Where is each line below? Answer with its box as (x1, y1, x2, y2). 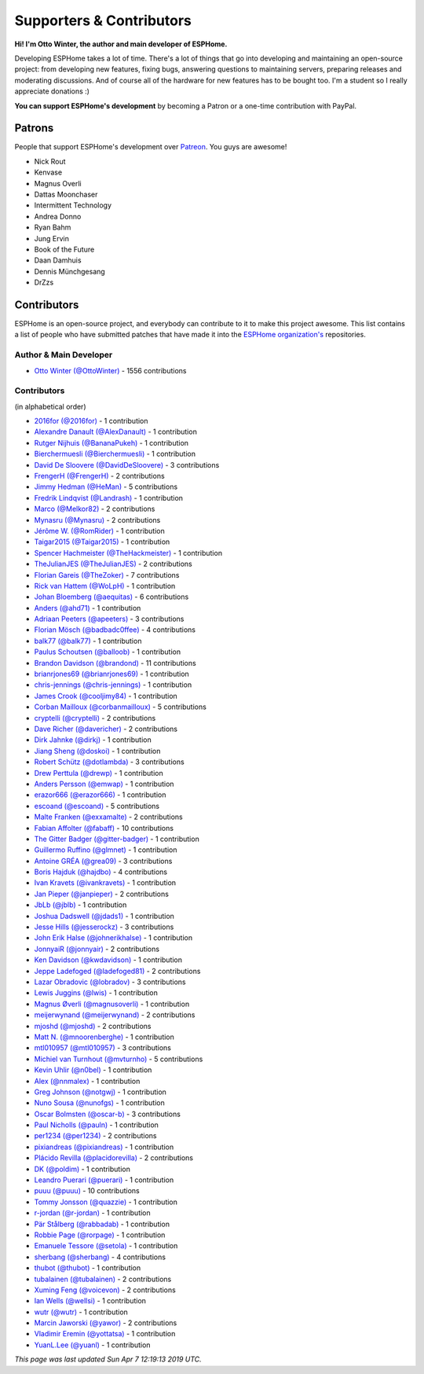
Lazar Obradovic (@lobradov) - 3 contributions (34, 977, 186, 986)
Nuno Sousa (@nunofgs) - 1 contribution (34, 1098, 165, 1108)
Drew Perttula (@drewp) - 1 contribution (34, 768, 164, 777)
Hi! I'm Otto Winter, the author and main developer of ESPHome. (14, 39, 228, 49)
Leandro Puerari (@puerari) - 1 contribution (34, 1175, 174, 1185)
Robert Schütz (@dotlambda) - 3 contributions (34, 757, 185, 766)
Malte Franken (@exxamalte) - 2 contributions (34, 812, 184, 821)
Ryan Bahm (34, 222, 71, 232)
